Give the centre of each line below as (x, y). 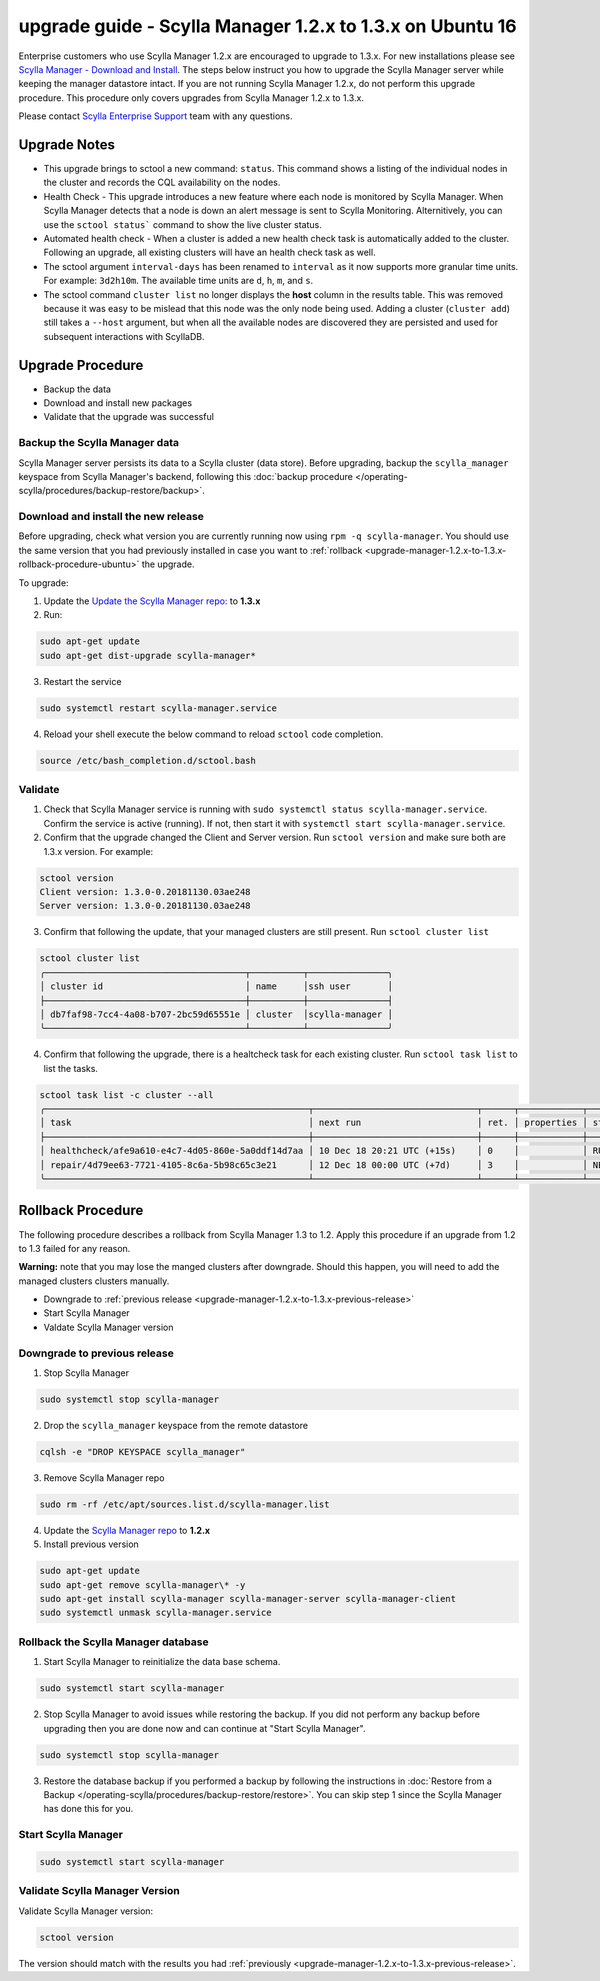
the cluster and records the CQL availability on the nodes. (162, 182)
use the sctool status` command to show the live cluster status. (182, 224)
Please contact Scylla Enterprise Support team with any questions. (155, 116)
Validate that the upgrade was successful (129, 417)
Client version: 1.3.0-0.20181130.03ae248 (145, 891)
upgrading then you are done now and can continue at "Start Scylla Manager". (204, 1728)
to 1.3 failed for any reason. (74, 1248)
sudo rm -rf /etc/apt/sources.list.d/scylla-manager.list (184, 1504)
